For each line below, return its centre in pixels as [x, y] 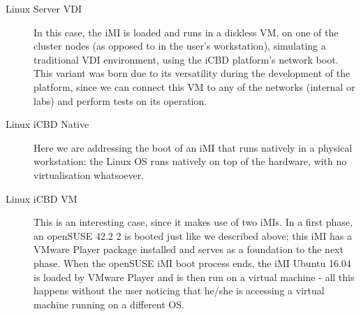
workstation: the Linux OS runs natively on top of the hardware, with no [190, 161]
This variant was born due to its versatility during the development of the [192, 73]
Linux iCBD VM [42, 198]
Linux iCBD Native [47, 124]
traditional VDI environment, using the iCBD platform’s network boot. [186, 59]
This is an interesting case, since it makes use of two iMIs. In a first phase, [193, 222]
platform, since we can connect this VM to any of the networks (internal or [194, 86]
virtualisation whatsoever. [89, 174]
